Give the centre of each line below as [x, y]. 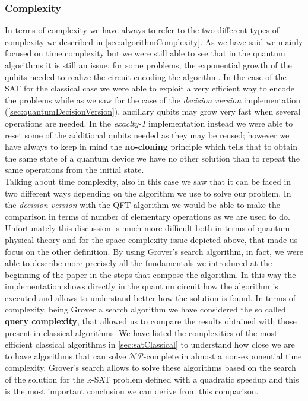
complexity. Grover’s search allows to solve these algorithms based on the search [150, 367]
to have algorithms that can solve [66, 356]
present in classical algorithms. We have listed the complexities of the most [141, 332]
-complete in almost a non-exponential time [223, 356]
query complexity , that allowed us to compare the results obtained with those [151, 321]
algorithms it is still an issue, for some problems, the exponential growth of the [148, 65]
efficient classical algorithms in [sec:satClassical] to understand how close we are [150, 344]
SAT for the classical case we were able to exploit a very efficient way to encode [150, 88]
